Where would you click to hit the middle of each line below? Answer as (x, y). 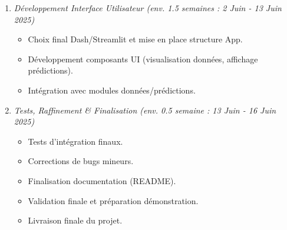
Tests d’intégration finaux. (75, 141)
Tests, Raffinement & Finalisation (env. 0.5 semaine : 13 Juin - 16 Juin (145, 110)
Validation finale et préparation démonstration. (113, 200)
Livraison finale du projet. (75, 220)
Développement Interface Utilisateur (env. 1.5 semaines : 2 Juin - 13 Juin (148, 8)
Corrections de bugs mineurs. (81, 161)
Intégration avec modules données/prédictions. (112, 90)
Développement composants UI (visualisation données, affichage (143, 59)
